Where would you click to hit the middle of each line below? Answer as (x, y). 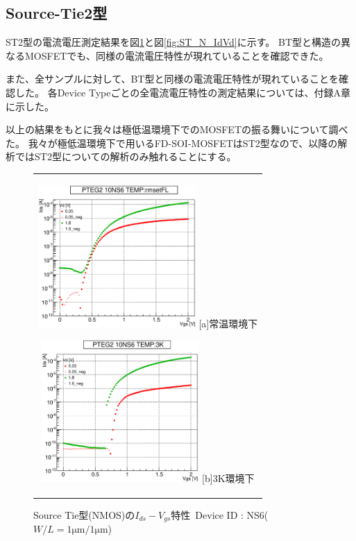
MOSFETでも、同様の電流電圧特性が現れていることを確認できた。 (177, 55)
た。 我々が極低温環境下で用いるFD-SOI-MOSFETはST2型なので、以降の (172, 143)
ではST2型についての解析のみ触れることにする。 (126, 156)
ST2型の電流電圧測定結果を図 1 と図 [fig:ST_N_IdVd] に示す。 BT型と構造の (173, 42)
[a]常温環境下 (228, 323)
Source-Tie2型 (57, 13)
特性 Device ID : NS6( (220, 514)
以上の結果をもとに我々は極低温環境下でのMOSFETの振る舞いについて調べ (177, 129)
